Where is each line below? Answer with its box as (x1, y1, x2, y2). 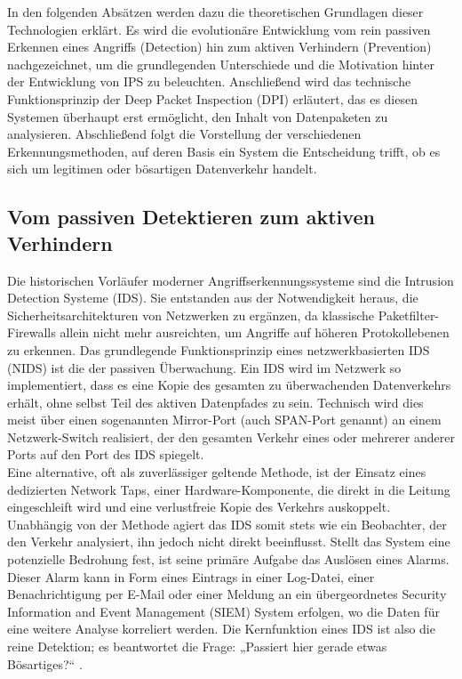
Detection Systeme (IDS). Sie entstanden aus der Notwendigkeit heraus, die (7, 288, 418, 307)
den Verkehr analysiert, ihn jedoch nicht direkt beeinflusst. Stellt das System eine (7, 532, 450, 551)
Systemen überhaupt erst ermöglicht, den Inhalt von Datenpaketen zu (7, 107, 388, 125)
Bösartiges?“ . (7, 654, 83, 673)
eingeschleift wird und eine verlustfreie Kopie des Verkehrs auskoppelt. (7, 497, 391, 516)
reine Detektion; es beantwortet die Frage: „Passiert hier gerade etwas (7, 637, 387, 655)
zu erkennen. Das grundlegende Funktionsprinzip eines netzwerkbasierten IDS (7, 340, 430, 359)
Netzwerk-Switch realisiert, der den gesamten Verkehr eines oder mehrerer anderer (7, 427, 455, 446)
